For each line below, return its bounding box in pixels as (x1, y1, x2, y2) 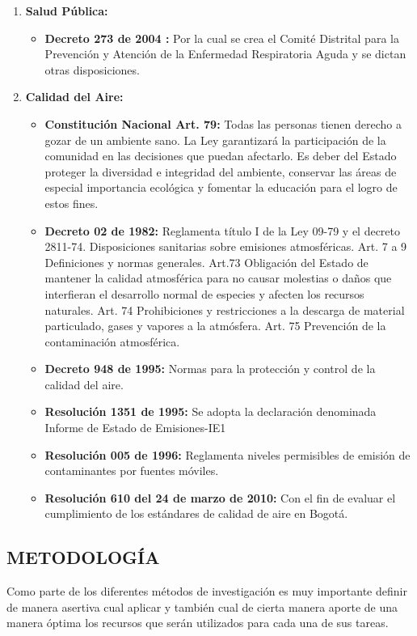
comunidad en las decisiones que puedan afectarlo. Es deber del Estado (44, 147, 397, 164)
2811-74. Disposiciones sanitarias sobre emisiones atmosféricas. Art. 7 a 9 (44, 238, 407, 255)
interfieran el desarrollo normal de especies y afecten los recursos (44, 285, 364, 302)
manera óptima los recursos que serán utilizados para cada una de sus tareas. (6, 614, 389, 631)
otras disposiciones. (44, 61, 140, 78)
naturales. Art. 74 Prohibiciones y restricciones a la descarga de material (44, 301, 405, 318)
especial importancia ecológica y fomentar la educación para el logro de (44, 179, 398, 196)
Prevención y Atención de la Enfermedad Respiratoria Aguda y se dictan (44, 45, 406, 62)
